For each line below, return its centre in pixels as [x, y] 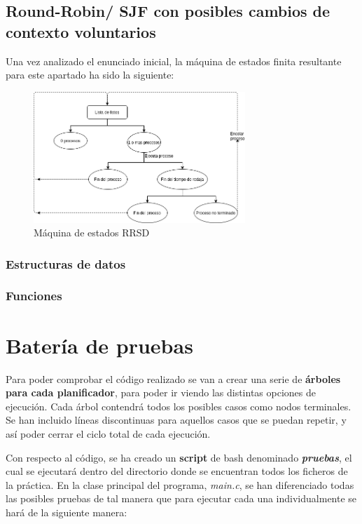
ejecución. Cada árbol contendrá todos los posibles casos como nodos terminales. [179, 406]
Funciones [34, 296]
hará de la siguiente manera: [67, 512]
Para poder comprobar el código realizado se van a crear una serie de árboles [173, 378]
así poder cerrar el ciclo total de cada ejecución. [108, 433]
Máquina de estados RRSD [92, 233]
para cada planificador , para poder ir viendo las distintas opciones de [161, 392]
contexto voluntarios [81, 31]
